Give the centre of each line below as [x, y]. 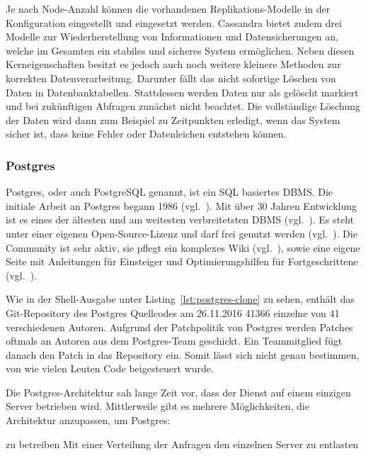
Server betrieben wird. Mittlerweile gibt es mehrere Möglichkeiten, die [158, 406]
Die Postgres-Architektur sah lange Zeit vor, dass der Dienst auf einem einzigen [178, 392]
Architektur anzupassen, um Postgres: [88, 420]
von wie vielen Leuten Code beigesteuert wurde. [110, 368]
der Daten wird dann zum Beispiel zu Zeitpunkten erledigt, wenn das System [173, 119]
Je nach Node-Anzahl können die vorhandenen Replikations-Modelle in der [168, 9]
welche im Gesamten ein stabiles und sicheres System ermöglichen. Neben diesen [180, 50]
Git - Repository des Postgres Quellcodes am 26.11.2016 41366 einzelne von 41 [173, 312]
